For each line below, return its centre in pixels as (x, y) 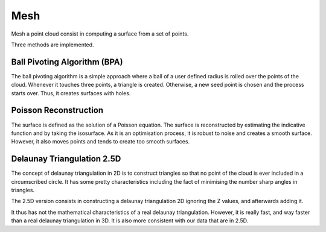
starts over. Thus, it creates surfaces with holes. (71, 93)
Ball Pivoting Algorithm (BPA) (67, 62)
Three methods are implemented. (53, 45)
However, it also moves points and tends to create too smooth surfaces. (101, 142)
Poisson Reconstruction (57, 111)
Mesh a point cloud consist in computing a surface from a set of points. (100, 34)
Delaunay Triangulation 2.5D (66, 159)
